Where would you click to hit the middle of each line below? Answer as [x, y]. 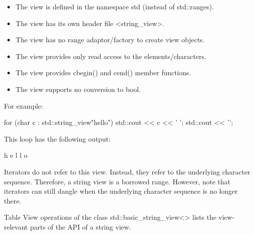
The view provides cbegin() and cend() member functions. [103, 73]
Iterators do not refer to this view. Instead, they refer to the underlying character [127, 171]
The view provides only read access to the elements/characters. [111, 56]
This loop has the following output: [57, 138]
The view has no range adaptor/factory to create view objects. [110, 40]
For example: [24, 105]
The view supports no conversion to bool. [78, 89]
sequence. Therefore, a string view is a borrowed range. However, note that [117, 181]
